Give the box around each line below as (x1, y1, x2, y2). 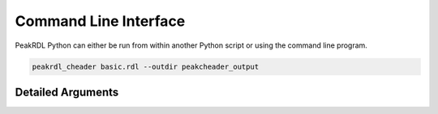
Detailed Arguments (15, 85, 119, 99)
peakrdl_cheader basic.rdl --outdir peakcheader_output (32, 61, 260, 71)
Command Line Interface (15, 12, 186, 30)
